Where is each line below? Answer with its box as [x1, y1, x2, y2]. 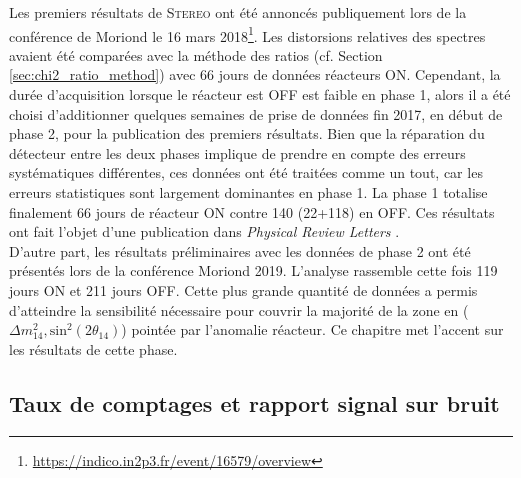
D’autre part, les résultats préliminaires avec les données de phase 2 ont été [9, 240, 471, 261]
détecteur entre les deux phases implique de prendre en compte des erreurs [9, 142, 466, 163]
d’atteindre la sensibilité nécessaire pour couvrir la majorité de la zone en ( [9, 299, 469, 320]
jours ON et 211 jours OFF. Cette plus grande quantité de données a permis [9, 279, 478, 300]
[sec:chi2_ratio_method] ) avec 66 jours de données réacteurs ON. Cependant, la [9, 64, 501, 85]
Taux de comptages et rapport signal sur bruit [9, 387, 500, 418]
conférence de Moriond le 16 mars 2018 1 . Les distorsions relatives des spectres [9, 22, 486, 46]
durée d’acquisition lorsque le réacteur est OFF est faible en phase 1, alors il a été [9, 84, 511, 105]
